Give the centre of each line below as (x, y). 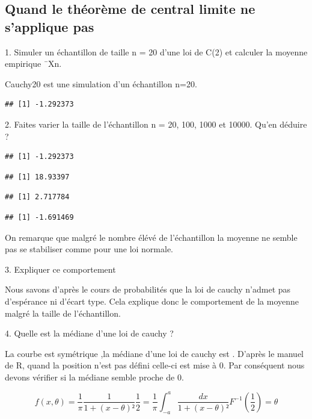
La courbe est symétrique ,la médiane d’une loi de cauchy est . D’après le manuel (154, 353)
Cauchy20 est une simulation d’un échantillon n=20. (101, 83)
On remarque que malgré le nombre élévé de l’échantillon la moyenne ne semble (151, 237)
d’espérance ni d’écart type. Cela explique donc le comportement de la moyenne (152, 301)
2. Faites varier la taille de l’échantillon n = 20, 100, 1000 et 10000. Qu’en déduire (156, 124)
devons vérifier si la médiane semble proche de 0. (94, 377)
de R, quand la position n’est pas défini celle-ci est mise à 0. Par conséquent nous (155, 365)
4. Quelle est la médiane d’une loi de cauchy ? (89, 333)
